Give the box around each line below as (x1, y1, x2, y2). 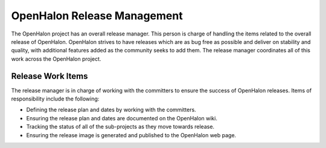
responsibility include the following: (11, 95, 100, 102)
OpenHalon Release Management (11, 9, 184, 22)
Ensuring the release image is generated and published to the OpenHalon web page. (26, 131, 237, 138)
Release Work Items (11, 71, 88, 81)
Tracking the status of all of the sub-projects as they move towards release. (26, 123, 214, 131)
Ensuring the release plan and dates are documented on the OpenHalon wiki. (26, 114, 217, 122)
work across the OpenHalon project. (11, 55, 101, 63)
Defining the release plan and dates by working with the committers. (26, 106, 196, 114)
